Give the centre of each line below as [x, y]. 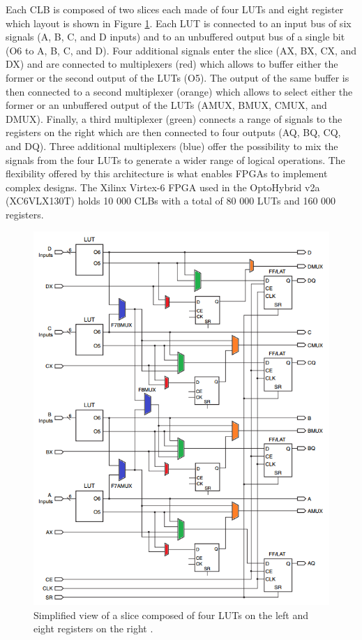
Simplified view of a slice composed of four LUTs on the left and [171, 615]
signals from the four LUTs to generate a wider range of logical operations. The [175, 159]
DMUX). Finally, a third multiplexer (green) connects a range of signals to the [174, 118]
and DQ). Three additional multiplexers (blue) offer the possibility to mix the [172, 146]
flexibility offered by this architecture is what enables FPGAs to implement [167, 173]
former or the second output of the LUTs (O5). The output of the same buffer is [178, 77]
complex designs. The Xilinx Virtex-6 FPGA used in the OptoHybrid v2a [163, 187]
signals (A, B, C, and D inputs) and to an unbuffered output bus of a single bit [175, 37]
